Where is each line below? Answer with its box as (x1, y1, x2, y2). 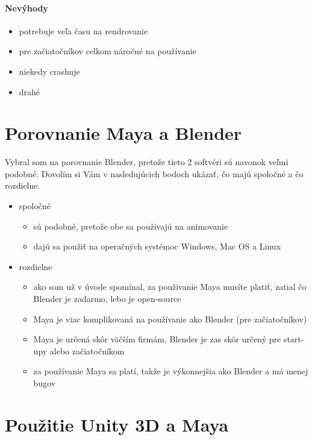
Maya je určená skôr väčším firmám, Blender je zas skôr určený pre (33, 333, 281, 345)
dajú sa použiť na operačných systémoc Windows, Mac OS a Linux (33, 240, 281, 253)
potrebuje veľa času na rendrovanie (19, 24, 148, 37)
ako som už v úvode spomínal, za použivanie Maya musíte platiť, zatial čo (33, 280, 307, 293)
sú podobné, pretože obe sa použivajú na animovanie (33, 219, 228, 232)
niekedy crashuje (19, 64, 80, 77)
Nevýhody (5, 1, 48, 14)
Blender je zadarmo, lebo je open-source (33, 292, 181, 305)
